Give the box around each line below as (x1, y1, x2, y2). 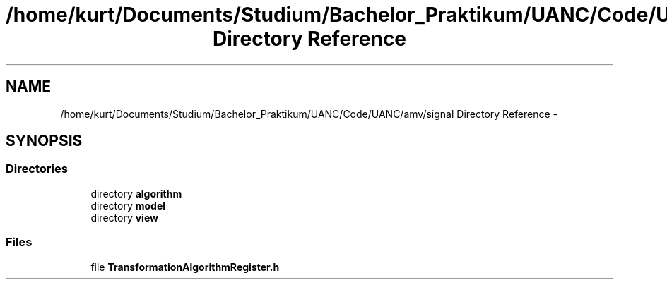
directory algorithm (90, 187, 182, 200)
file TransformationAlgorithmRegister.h (90, 260, 280, 273)
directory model (90, 199, 166, 212)
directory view (90, 211, 158, 224)
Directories (6, 162, 68, 176)
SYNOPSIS (6, 132, 83, 150)
